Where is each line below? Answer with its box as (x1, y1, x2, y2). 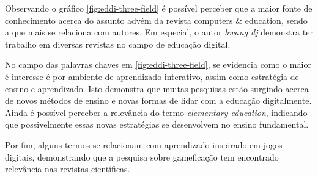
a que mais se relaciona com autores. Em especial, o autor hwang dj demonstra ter (5, 26, 313, 38)
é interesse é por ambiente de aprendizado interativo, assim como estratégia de (5, 70, 299, 82)
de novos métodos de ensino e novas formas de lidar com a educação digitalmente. (5, 94, 312, 107)
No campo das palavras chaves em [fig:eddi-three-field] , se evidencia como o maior (5, 58, 311, 71)
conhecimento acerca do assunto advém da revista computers (5, 13, 233, 26)
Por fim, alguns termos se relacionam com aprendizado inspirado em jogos (5, 138, 283, 151)
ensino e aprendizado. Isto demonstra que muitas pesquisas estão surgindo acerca (5, 82, 309, 95)
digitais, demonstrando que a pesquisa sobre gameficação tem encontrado (5, 150, 279, 163)
